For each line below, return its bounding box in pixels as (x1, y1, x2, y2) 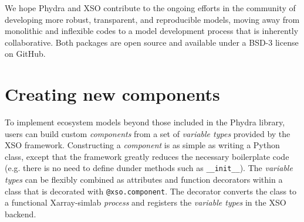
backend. (5, 207, 36, 220)
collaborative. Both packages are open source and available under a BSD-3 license (5, 36, 299, 48)
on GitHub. (5, 47, 46, 60)
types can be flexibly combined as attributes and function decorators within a (5, 173, 283, 186)
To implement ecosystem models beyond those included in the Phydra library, (5, 116, 285, 128)
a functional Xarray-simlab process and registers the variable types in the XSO (5, 196, 286, 209)
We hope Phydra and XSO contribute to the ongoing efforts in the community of (5, 2, 296, 13)
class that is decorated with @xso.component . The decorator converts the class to (5, 185, 297, 197)
